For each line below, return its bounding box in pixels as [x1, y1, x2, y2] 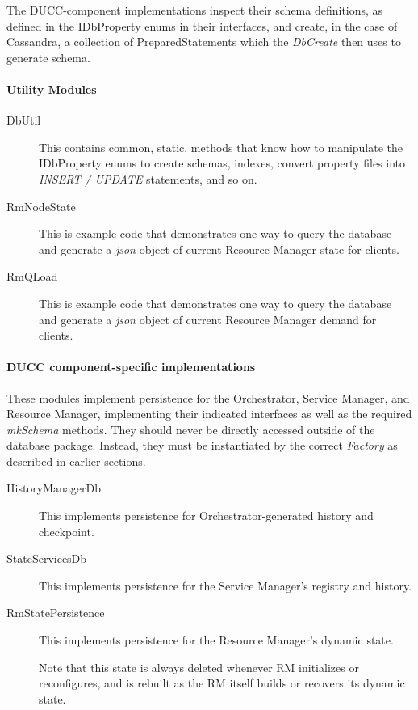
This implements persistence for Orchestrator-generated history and [39, 507, 374, 524]
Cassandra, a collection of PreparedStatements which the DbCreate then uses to [6, 33, 401, 50]
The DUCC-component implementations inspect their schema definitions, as [6, 2, 383, 18]
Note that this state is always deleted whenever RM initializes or [39, 658, 359, 675]
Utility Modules [6, 80, 97, 97]
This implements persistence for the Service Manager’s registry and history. [39, 577, 412, 594]
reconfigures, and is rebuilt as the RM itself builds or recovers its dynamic [39, 674, 405, 691]
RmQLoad [6, 268, 58, 285]
